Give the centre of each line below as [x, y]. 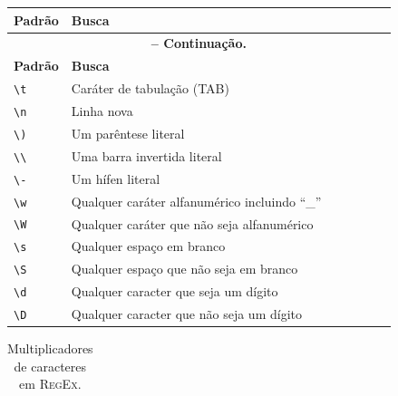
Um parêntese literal [128, 133]
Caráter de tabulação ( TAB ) [150, 88]
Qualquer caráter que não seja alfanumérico [192, 223]
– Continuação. [199, 43]
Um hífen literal [116, 178]
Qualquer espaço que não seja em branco [184, 269]
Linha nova [102, 110]
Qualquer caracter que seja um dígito [175, 291]
